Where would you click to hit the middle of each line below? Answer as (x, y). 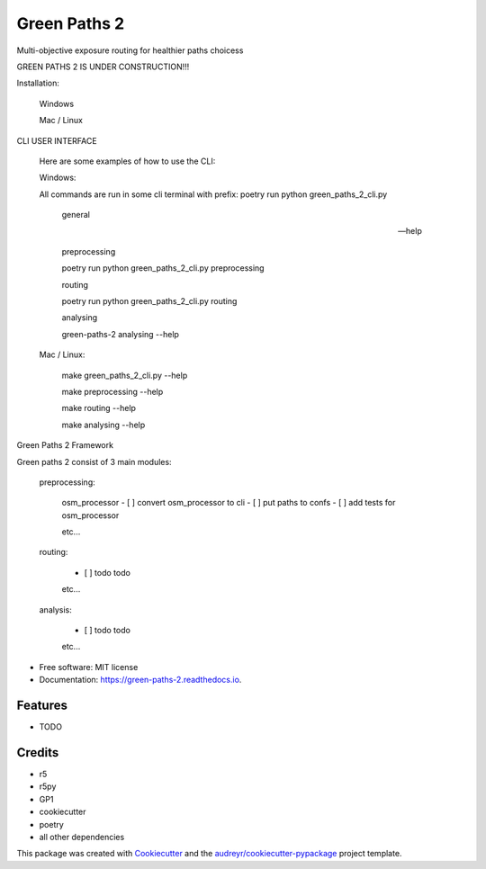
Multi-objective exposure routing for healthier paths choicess (130, 50)
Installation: (38, 83)
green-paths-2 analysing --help (121, 334)
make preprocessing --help (112, 391)
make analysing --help (103, 425)
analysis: (55, 609)
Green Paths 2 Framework (65, 445)
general (76, 215)
